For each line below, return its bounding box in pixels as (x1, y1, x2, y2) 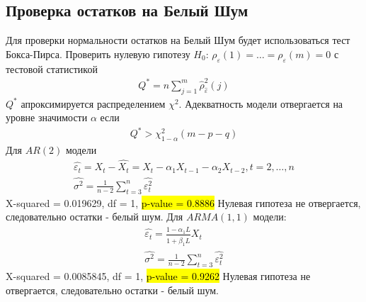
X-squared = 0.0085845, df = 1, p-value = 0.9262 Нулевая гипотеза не (6, 269, 311, 284)
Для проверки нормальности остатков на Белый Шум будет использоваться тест (6, 33, 350, 47)
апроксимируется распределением (21, 96, 166, 111)
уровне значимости (6, 110, 88, 125)
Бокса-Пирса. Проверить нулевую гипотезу (6, 46, 190, 61)
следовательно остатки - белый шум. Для (6, 209, 183, 224)
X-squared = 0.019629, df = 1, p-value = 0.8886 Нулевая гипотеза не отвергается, (6, 195, 361, 210)
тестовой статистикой (6, 61, 98, 76)
